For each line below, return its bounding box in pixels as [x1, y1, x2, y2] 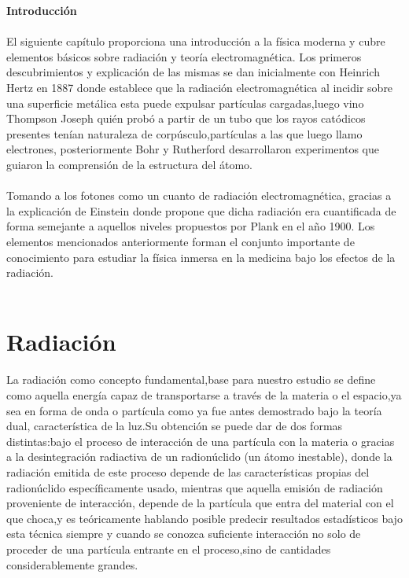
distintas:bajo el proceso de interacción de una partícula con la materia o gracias [6, 433, 395, 449]
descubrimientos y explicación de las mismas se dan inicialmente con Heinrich [6, 64, 380, 80]
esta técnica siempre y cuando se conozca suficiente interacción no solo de [6, 525, 361, 542]
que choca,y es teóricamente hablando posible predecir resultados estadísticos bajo [6, 510, 403, 526]
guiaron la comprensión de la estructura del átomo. [6, 156, 252, 172]
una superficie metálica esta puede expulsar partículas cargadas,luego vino [6, 94, 364, 111]
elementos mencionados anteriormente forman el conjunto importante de [6, 233, 355, 249]
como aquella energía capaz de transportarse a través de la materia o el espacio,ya [6, 387, 402, 403]
